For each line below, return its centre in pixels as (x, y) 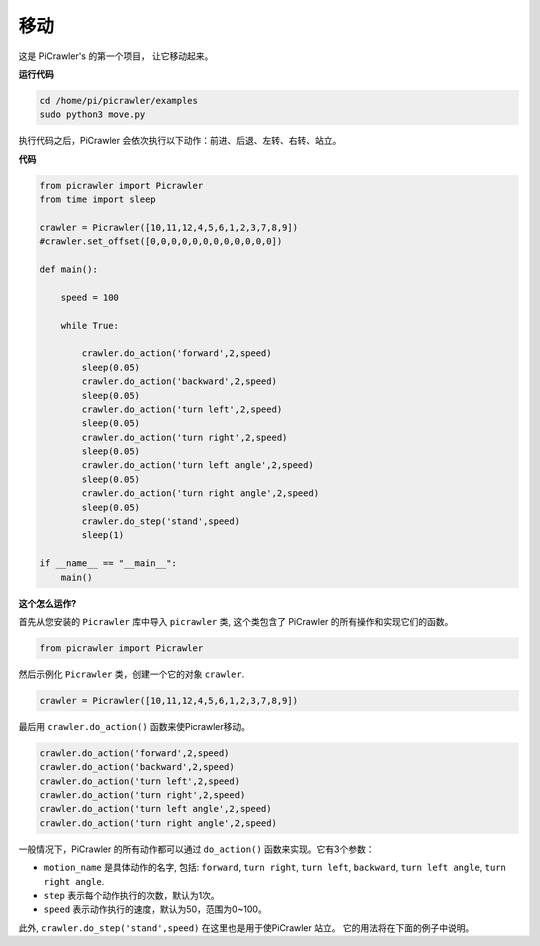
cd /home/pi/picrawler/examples (119, 100)
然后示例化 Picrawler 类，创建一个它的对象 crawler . (131, 674)
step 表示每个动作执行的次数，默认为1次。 (131, 896)
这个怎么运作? (47, 603)
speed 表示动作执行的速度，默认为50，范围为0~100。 (155, 909)
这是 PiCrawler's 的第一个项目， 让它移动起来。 (116, 56)
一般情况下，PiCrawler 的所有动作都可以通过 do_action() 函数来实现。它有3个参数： (196, 849)
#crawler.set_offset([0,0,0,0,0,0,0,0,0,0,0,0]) (161, 241)
